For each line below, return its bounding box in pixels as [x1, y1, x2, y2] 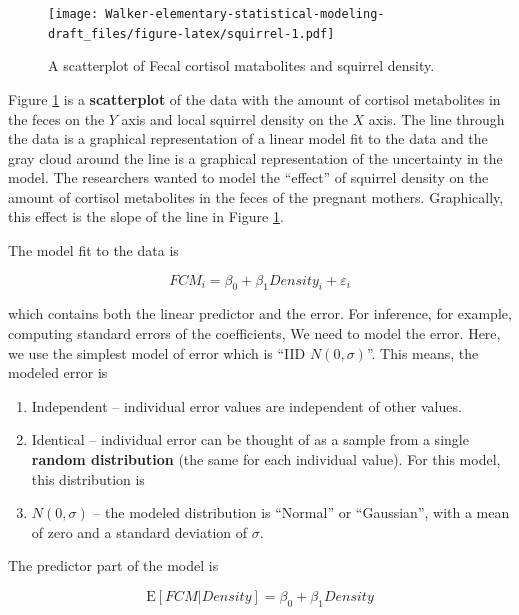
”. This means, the [366, 342, 479, 363]
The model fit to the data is [8, 240, 179, 261]
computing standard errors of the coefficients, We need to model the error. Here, [8, 323, 501, 344]
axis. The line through [368, 108, 505, 129]
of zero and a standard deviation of [31, 521, 248, 542]
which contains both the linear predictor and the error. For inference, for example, [8, 303, 512, 324]
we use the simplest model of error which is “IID [8, 342, 306, 363]
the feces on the [8, 108, 105, 129]
